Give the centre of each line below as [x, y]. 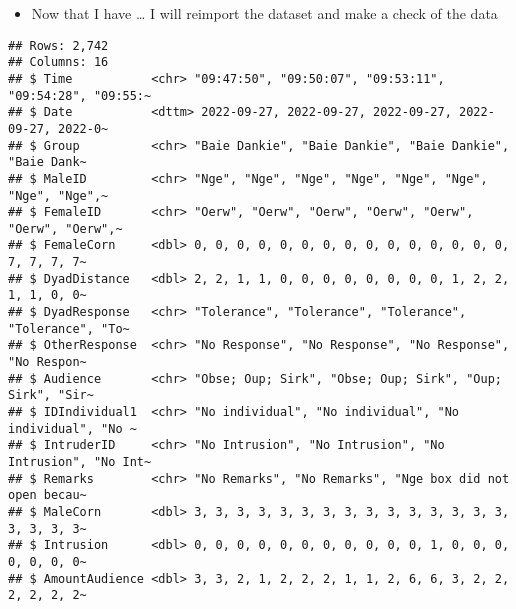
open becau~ [47, 495]
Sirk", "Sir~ [51, 395]
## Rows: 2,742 [58, 45]
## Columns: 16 [58, 62]
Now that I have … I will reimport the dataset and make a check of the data [264, 13]
